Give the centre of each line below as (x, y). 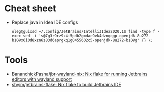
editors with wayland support (42, 79)
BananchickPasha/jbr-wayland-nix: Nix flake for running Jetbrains (80, 74)
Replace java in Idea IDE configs (45, 22)
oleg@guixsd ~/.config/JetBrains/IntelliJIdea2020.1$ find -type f (83, 31)
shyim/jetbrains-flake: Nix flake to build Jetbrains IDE (67, 84)
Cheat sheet (30, 9)
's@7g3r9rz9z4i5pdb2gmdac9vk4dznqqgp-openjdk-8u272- (94, 36)
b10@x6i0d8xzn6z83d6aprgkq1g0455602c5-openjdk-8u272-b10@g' (76, 40)
